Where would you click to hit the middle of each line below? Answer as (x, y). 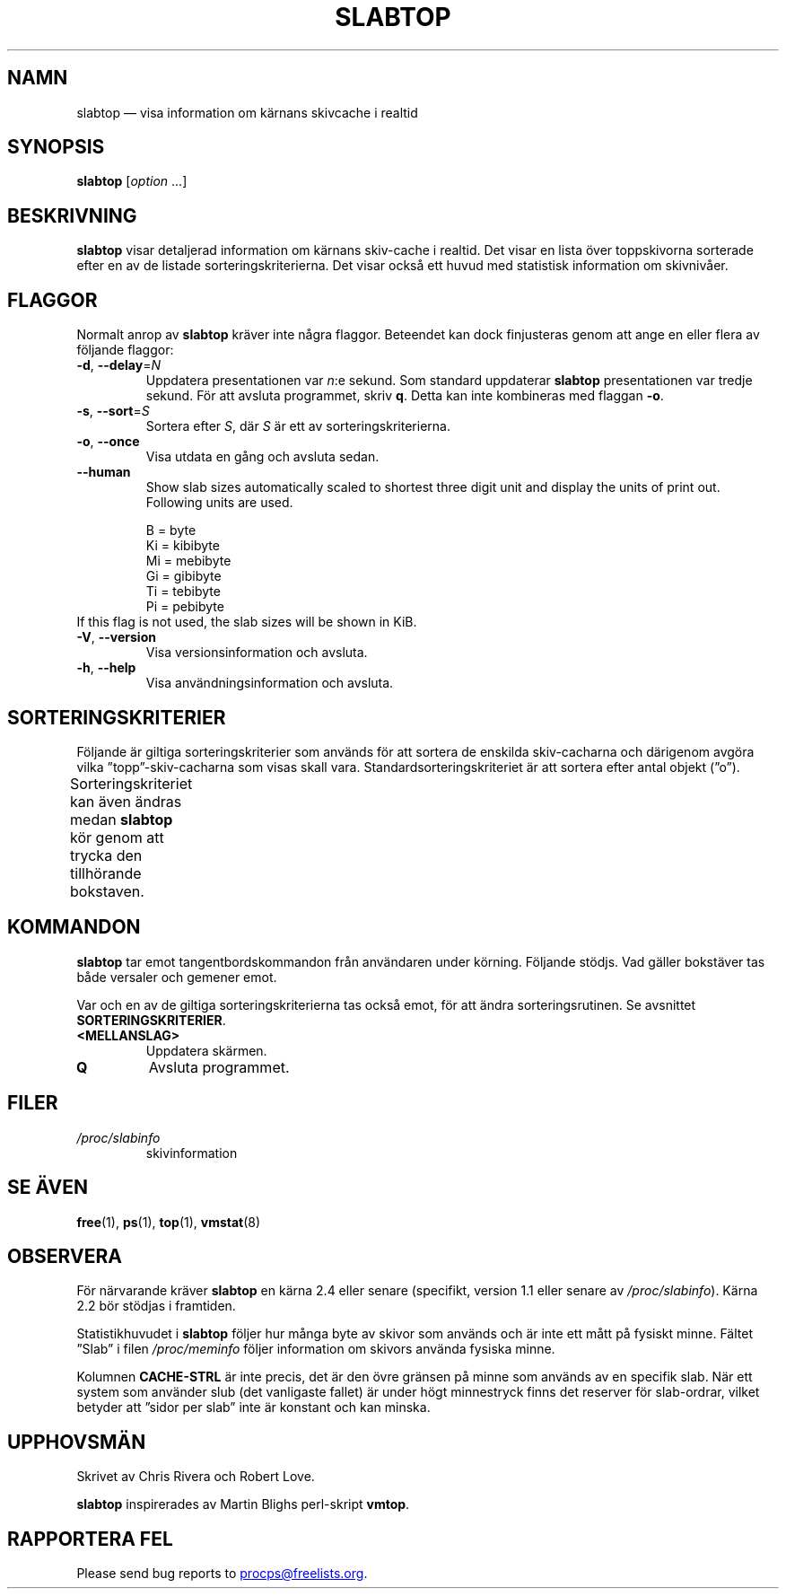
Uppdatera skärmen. (206, 1050)
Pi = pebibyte (185, 607)
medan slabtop (122, 819)
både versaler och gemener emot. (177, 977)
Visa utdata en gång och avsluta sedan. (262, 457)
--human (104, 472)
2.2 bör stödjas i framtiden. (156, 1306)
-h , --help (106, 668)
